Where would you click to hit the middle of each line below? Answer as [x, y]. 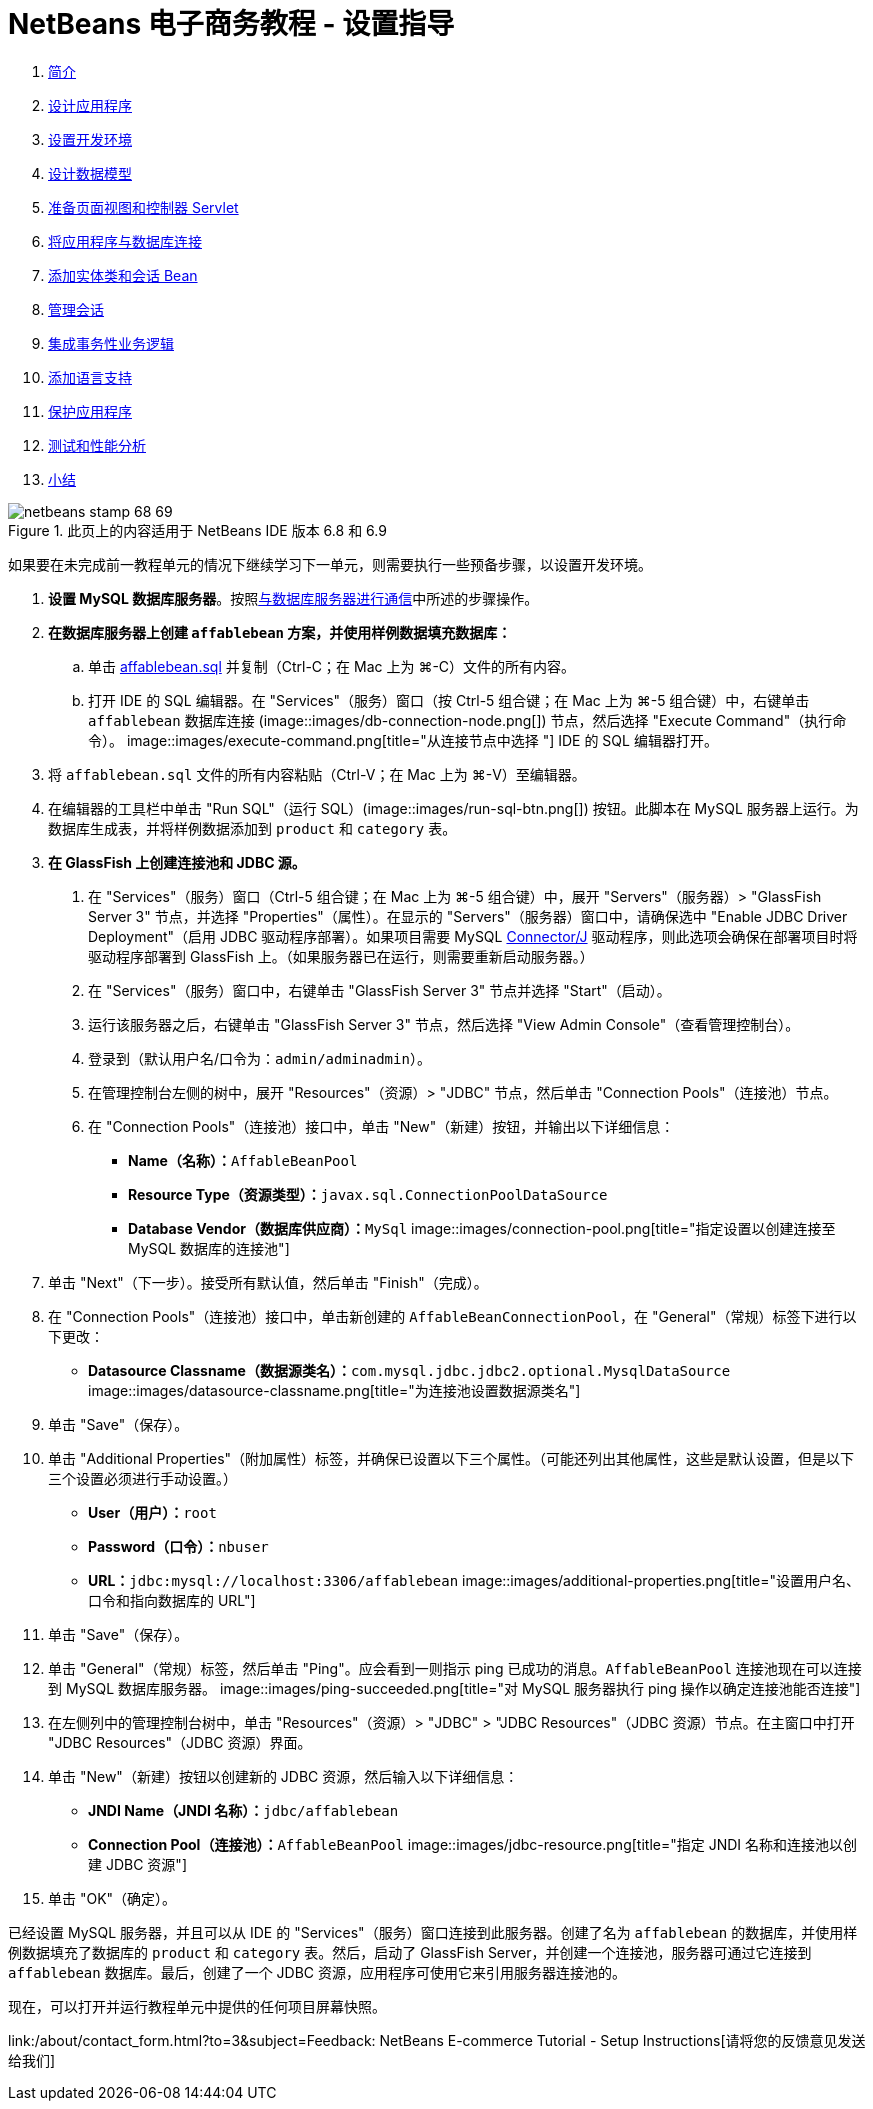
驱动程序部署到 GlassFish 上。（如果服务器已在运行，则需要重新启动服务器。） [341, 956]
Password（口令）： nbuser [178, 1546]
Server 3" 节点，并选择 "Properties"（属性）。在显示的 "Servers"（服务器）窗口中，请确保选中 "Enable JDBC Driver [468, 916]
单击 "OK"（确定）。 [112, 1898]
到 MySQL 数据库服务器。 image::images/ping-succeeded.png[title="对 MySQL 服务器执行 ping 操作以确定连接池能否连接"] [454, 1688]
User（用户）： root [152, 1512]
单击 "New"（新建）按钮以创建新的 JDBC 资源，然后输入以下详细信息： [283, 1776]
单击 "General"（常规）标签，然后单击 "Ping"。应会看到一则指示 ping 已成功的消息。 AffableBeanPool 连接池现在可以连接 [455, 1668]
